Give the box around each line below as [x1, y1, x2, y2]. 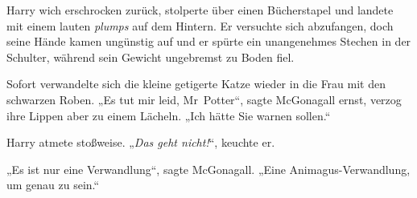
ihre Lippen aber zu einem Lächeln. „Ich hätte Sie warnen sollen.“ [6, 107, 331, 123]
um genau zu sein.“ [6, 176, 100, 193]
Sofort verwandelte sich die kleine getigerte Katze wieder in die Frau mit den [6, 75, 386, 92]
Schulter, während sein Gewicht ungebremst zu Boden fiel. [6, 48, 295, 65]
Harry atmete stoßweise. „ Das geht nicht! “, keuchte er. [6, 134, 275, 151]
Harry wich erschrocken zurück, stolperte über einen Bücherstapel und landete [6, 2, 394, 18]
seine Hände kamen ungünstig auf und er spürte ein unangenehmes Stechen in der [6, 33, 411, 50]
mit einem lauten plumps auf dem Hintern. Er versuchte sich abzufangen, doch [6, 17, 394, 34]
